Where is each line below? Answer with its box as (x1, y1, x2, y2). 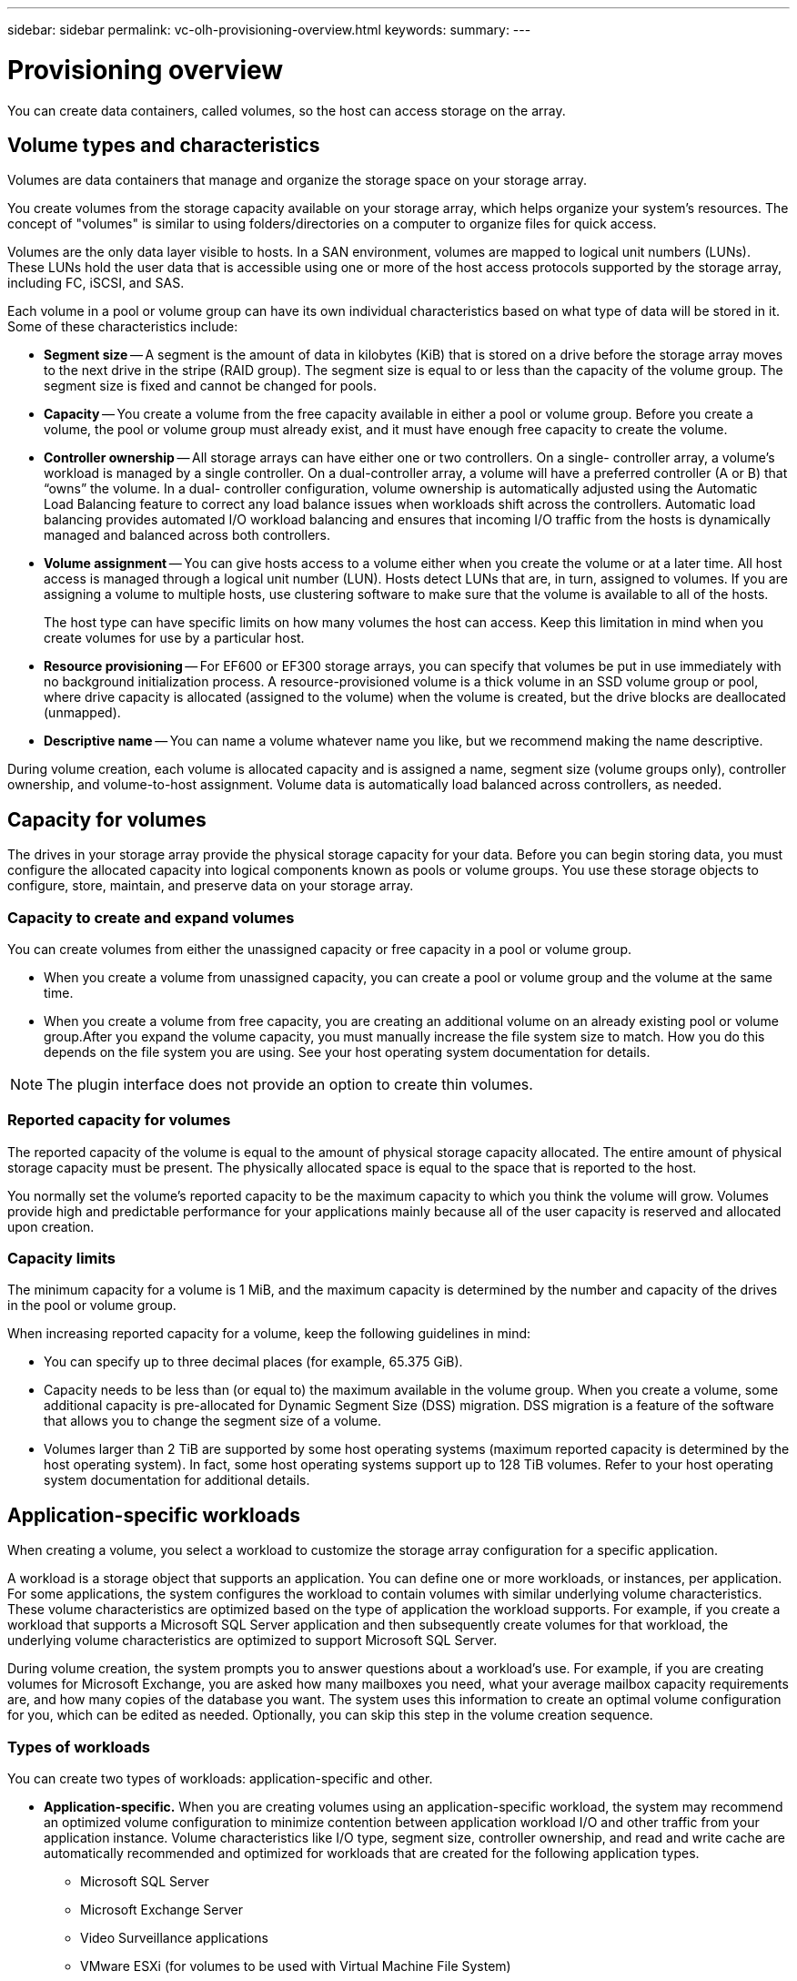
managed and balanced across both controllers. (44, 527, 331, 544)
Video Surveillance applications (80, 1930, 268, 1946)
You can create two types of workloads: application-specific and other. (7, 1771, 433, 1787)
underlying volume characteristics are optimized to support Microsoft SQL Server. (7, 1632, 498, 1649)
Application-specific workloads (7, 1503, 301, 1527)
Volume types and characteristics (7, 133, 320, 157)
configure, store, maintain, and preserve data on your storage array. (7, 878, 414, 894)
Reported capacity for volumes (7, 1111, 231, 1130)
